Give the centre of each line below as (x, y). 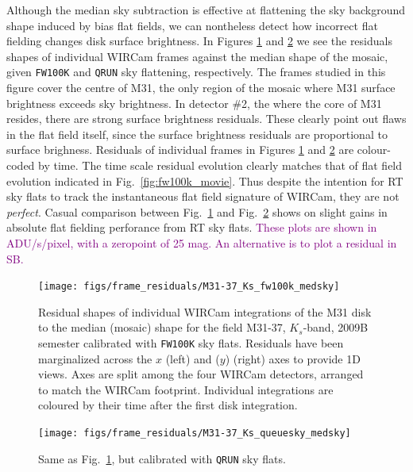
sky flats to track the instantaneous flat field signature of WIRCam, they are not (203, 196)
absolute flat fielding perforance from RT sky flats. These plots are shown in (192, 227)
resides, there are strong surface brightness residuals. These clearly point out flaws (206, 119)
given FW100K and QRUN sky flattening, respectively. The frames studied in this (196, 72)
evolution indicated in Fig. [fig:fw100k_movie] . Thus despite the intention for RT (205, 180)
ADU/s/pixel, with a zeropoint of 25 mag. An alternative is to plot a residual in (202, 242)
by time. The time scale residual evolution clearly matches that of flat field (220, 165)
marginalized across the (95, 358)
